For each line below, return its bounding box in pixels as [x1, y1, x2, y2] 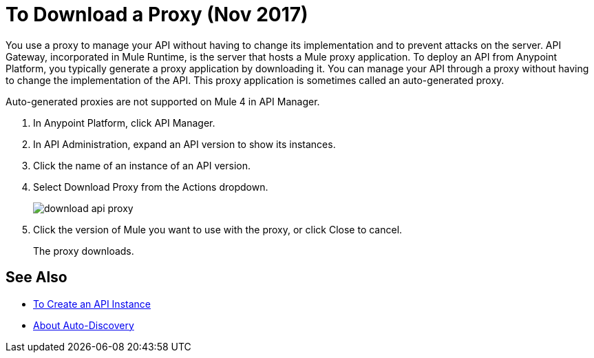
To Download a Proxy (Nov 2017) [6, 3, 308, 26]
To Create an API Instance [33, 297, 151, 310]
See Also [6, 268, 67, 286]
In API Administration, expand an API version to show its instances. [33, 138, 336, 150]
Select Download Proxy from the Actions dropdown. [33, 180, 268, 193]
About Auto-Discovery [33, 319, 134, 331]
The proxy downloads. [33, 244, 134, 257]
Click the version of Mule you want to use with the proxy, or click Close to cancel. [33, 223, 403, 235]
